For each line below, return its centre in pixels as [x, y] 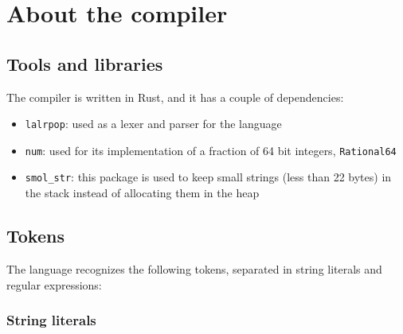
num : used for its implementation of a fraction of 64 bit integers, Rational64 [211, 150]
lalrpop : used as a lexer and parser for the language [153, 124]
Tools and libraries [85, 63]
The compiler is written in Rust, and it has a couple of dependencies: [175, 97]
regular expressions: [54, 284]
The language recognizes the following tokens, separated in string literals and [194, 268]
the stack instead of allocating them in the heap [142, 193]
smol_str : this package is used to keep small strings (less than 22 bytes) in [208, 177]
